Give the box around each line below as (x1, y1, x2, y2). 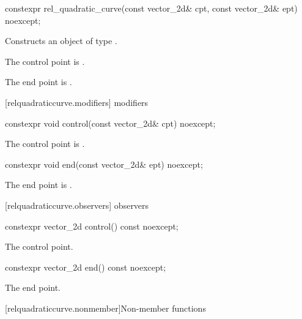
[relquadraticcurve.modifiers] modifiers (5, 96, 149, 108)
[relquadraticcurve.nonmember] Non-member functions (5, 301, 206, 314)
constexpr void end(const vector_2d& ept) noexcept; (5, 157, 203, 170)
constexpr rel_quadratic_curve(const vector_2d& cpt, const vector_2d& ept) (5, 2, 298, 14)
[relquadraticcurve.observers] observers (5, 198, 149, 211)
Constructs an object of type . (5, 34, 117, 47)
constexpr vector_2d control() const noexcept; (5, 219, 179, 232)
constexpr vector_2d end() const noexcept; (5, 260, 166, 273)
